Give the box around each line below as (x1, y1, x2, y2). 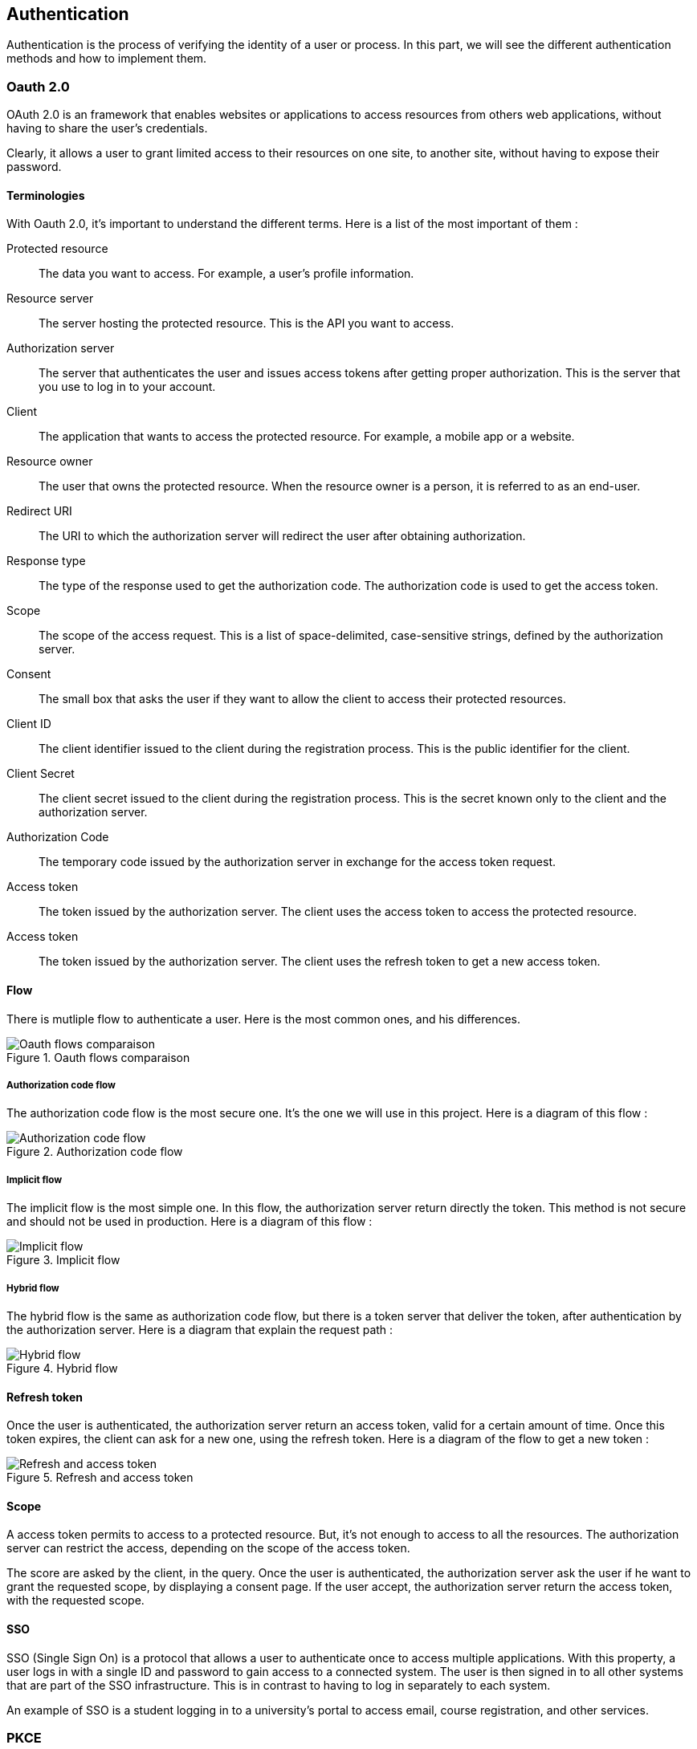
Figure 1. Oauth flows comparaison (6, 1050, 190, 1064)
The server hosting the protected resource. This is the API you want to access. (39, 316, 454, 331)
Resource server (6, 291, 94, 306)
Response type (6, 554, 86, 568)
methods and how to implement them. (6, 51, 207, 66)
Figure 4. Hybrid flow (6, 1361, 118, 1375)
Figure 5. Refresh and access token (6, 1470, 194, 1485)
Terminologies (6, 188, 85, 202)
